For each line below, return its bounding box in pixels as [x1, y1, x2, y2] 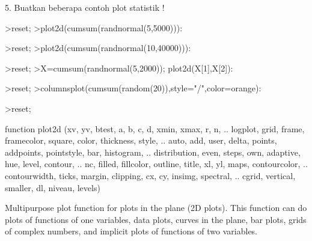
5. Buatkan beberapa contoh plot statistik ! [5, 1, 165, 13]
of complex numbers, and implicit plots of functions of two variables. [5, 225, 258, 237]
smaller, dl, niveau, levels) [5, 181, 100, 194]
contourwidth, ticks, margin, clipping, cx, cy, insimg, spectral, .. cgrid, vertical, [5, 169, 296, 182]
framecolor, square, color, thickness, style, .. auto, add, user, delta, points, [5, 134, 277, 147]
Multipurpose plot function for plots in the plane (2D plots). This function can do [5, 201, 307, 214]
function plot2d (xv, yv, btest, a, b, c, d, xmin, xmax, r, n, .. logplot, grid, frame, [5, 122, 305, 135]
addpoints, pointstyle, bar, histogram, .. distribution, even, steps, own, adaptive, [5, 145, 301, 158]
